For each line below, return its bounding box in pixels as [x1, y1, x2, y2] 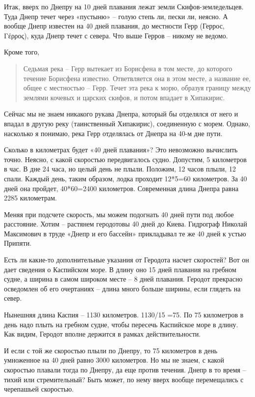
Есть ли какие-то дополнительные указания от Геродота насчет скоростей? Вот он [4, 255, 249, 265]
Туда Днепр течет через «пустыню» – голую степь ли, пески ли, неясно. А [4, 11, 228, 21]
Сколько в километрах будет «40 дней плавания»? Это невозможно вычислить [4, 144, 238, 155]
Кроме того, [4, 47, 40, 57]
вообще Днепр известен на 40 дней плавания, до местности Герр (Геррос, [4, 21, 225, 31]
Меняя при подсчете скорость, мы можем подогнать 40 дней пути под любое [4, 209, 234, 219]
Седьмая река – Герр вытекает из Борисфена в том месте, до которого [23, 63, 232, 73]
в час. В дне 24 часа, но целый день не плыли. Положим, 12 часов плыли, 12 [4, 164, 236, 174]
